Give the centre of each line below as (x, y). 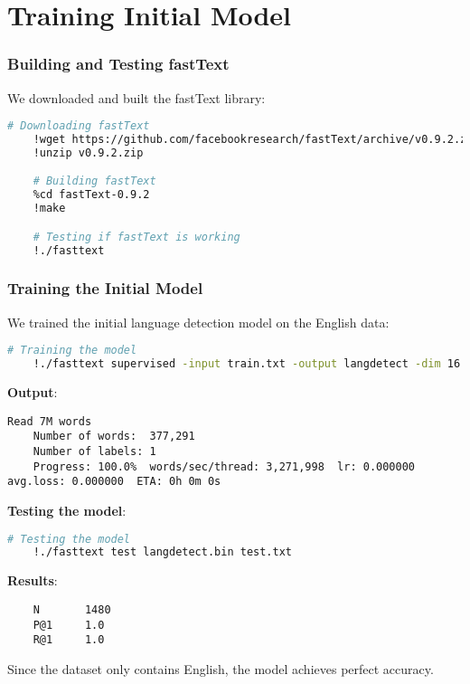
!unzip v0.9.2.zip (88, 152)
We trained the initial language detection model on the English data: (198, 322)
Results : (33, 580)
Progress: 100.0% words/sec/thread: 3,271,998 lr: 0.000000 (224, 466)
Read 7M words (50, 421)
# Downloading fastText (79, 126)
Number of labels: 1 (94, 451)
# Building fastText (94, 181)
